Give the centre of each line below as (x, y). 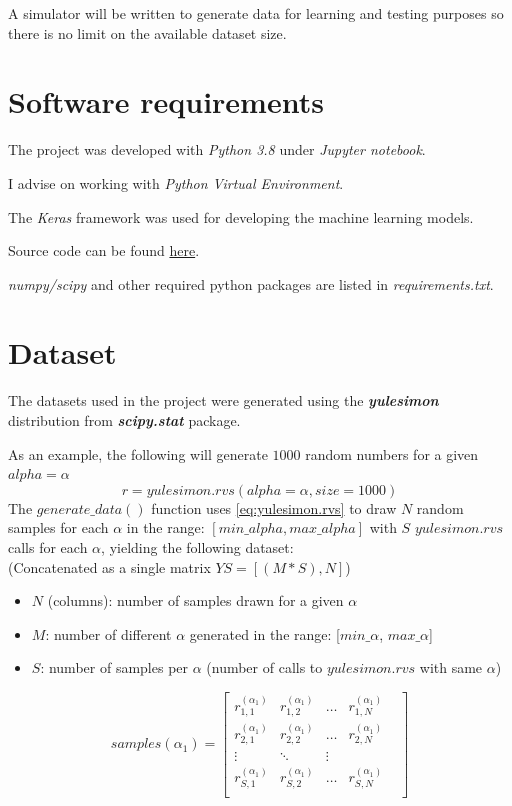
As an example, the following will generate (138, 453)
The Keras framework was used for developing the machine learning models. (241, 216)
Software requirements (166, 101)
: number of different (108, 633)
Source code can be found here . (104, 250)
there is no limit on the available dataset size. (147, 32)
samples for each (58, 527)
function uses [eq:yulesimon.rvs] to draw (274, 507)
